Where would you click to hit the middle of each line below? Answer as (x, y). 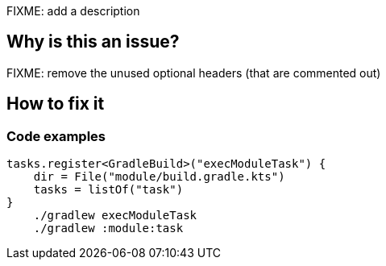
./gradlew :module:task (108, 229)
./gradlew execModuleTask (115, 216)
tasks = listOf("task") (108, 190)
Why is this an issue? (93, 42)
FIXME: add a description (73, 11)
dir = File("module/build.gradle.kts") (159, 177)
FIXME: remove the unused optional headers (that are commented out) (194, 73)
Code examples (56, 136)
